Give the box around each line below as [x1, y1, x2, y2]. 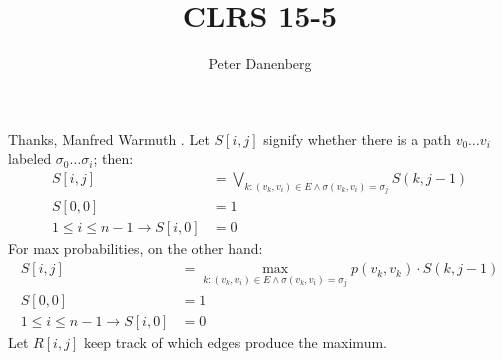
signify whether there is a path [263, 128, 451, 149]
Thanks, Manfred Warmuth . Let [8, 128, 210, 149]
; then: [93, 148, 134, 169]
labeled [8, 148, 52, 169]
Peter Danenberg [208, 53, 312, 74]
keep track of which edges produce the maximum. [83, 331, 387, 352]
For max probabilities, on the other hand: [8, 238, 263, 259]
